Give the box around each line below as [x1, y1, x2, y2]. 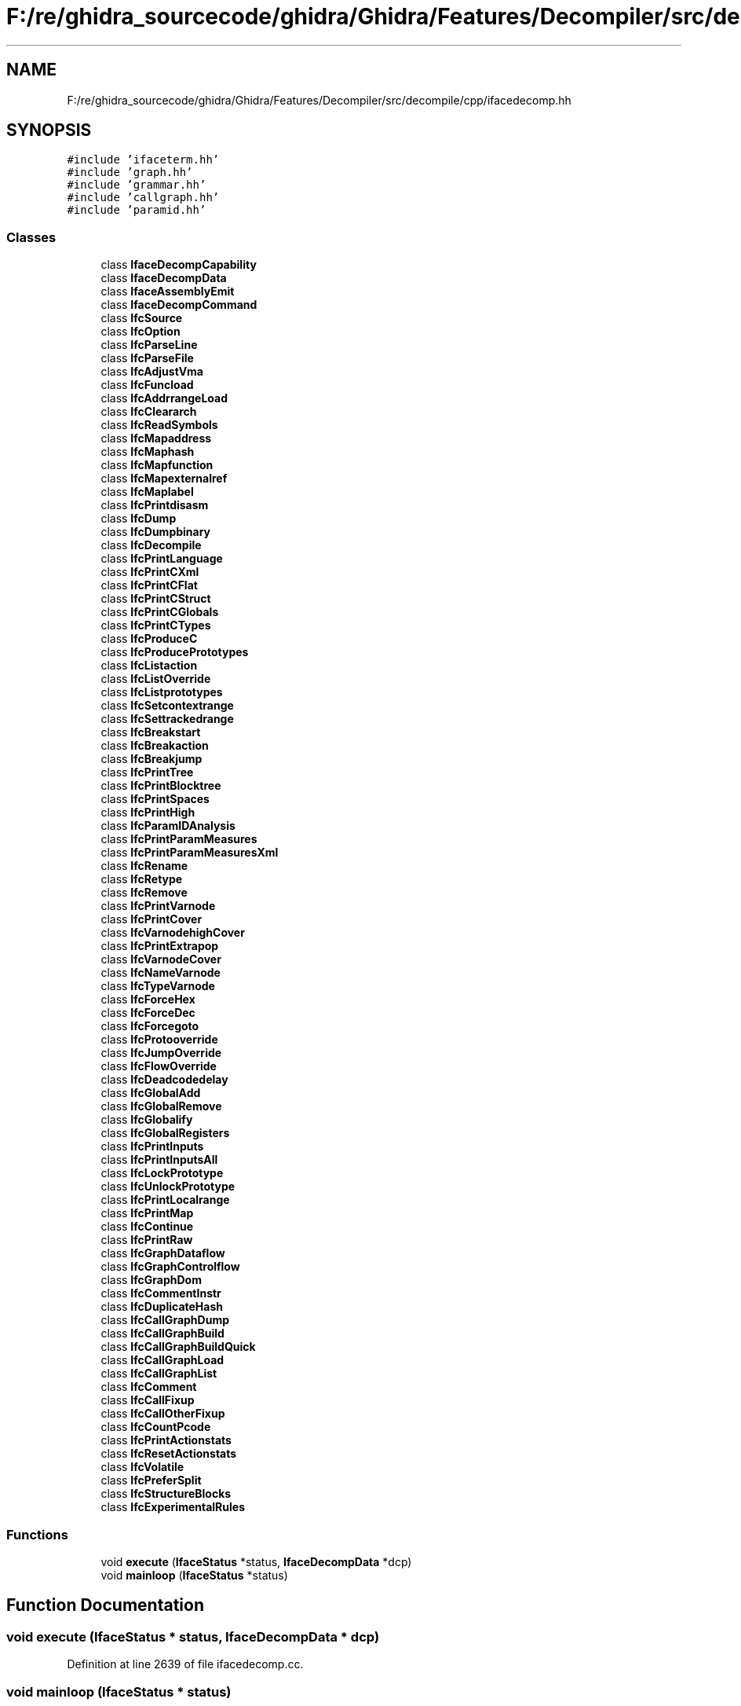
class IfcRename [100, 859, 188, 873]
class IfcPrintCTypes [100, 618, 211, 633]
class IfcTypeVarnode [100, 979, 215, 993]
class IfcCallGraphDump [100, 1313, 229, 1327]
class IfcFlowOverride [100, 1059, 217, 1073]
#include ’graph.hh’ [67, 166, 193, 179]
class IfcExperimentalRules [100, 1500, 245, 1514]
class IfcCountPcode [100, 1420, 211, 1434]
